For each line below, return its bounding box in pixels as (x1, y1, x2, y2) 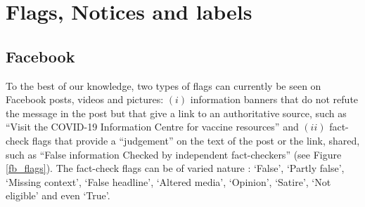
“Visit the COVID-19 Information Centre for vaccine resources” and (6, 119, 299, 134)
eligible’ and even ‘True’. (6, 188, 110, 203)
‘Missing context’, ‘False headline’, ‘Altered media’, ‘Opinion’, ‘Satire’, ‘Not (6, 174, 331, 189)
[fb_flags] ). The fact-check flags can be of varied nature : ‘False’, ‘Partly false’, (6, 161, 345, 175)
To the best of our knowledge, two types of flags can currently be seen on (6, 78, 321, 93)
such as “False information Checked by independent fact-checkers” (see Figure (6, 147, 342, 161)
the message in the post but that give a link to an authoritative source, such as (6, 105, 347, 120)
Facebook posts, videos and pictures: (6, 92, 164, 107)
